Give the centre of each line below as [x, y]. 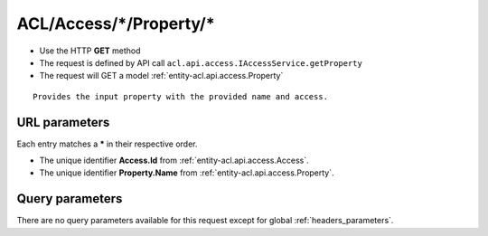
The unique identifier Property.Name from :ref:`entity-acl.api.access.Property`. [187, 173]
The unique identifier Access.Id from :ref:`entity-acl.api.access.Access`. [174, 160]
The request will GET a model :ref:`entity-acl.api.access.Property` [161, 76]
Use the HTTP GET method [90, 51]
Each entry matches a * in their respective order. [107, 144]
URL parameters [63, 122]
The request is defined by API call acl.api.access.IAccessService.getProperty [201, 62]
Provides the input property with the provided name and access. [181, 96]
